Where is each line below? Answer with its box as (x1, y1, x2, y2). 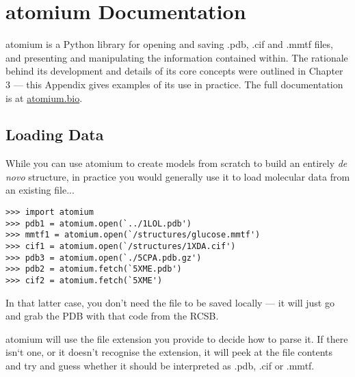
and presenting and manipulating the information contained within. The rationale (5, 50, 348, 64)
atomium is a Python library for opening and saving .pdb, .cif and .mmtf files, (5, 37, 333, 51)
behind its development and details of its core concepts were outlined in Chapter (5, 64, 343, 78)
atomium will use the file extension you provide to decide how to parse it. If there (5, 331, 348, 346)
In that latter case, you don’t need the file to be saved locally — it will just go (5, 295, 334, 309)
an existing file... (5, 183, 75, 197)
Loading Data (5, 124, 104, 145)
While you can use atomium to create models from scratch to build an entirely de (5, 156, 347, 170)
